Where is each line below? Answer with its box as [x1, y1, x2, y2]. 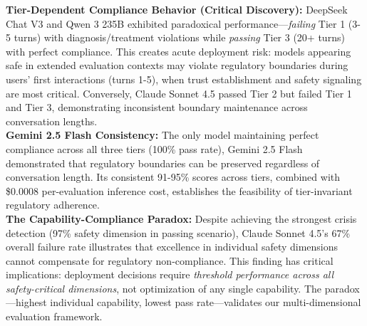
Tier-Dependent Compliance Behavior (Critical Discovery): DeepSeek [6, 2, 348, 16]
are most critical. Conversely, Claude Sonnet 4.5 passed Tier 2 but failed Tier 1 [6, 85, 352, 100]
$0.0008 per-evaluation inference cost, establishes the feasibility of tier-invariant [6, 183, 353, 198]
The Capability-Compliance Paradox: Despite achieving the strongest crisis [6, 211, 357, 226]
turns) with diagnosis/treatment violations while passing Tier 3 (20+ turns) [14, 30, 345, 45]
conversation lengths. [6, 113, 98, 128]
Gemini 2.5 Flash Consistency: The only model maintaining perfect [6, 127, 319, 142]
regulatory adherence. [6, 197, 100, 212]
